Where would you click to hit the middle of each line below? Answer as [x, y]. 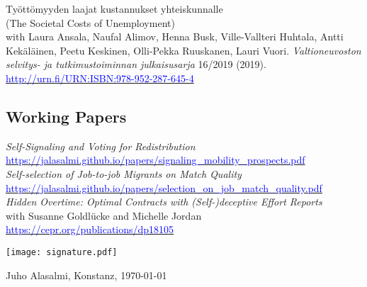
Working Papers [66, 116]
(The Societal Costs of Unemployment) [90, 22]
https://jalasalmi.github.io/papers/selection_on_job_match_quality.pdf [164, 187]
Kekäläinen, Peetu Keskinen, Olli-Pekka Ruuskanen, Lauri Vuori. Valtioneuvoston [183, 50]
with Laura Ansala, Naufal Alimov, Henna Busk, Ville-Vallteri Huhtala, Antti [175, 36]
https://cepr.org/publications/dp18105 [90, 229]
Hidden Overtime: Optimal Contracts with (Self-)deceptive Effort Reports [164, 202]
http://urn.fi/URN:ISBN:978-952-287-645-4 [100, 78]
